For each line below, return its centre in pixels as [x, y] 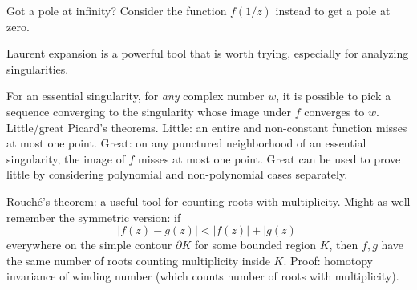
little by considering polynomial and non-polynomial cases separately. [177, 174]
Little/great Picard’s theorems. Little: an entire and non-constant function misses [207, 127]
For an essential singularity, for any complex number [136, 96]
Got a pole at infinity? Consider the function [117, 10]
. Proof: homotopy [328, 260]
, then [344, 245]
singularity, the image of [66, 158]
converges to [334, 111]
